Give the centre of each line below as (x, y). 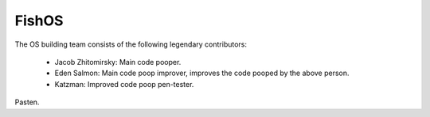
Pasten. (27, 102)
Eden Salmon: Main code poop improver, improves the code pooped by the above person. (202, 73)
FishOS (39, 21)
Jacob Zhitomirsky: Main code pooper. (118, 62)
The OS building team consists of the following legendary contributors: (131, 44)
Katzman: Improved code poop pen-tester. (124, 84)
